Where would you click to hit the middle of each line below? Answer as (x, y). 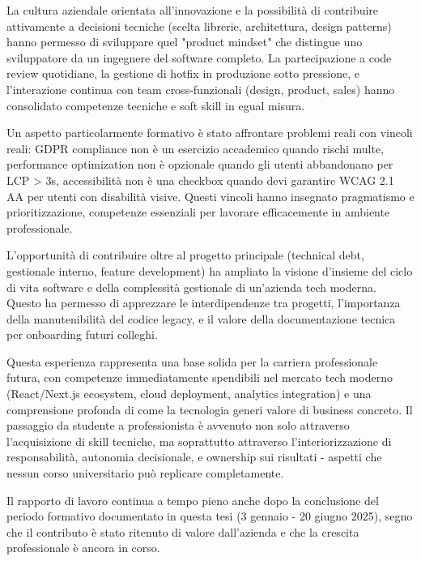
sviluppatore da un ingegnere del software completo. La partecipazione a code (199, 57)
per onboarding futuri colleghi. (82, 334)
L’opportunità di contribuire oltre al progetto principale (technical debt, (185, 255)
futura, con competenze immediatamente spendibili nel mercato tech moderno (200, 377)
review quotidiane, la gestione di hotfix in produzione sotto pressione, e (183, 73)
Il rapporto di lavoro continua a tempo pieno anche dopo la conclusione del (193, 500)
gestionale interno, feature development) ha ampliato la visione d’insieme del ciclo (210, 270)
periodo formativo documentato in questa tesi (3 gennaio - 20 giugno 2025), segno (210, 516)
